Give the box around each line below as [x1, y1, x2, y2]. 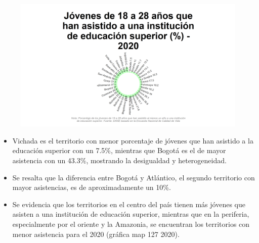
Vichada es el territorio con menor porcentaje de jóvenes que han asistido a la [12, 135, 253, 145]
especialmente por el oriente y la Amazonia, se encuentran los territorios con [12, 218, 250, 229]
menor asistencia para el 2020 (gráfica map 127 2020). [12, 228, 180, 239]
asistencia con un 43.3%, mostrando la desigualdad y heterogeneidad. [12, 155, 227, 165]
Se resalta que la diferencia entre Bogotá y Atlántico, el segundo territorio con [12, 172, 255, 182]
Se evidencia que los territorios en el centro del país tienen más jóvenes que [12, 199, 245, 209]
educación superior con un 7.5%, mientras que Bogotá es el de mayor [12, 145, 226, 156]
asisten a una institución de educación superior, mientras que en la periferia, [12, 209, 249, 219]
